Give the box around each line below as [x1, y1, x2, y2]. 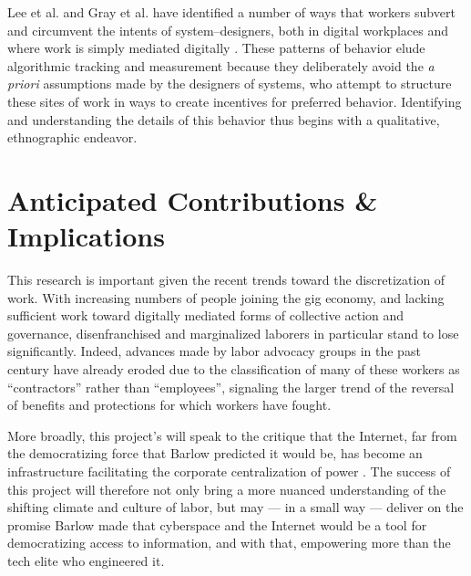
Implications [7, 217, 165, 255]
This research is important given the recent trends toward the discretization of [7, 270, 445, 289]
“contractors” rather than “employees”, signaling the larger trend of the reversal [7, 377, 455, 396]
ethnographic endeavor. [7, 128, 138, 147]
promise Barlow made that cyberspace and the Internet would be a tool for [7, 515, 427, 534]
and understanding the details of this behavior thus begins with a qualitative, [7, 110, 440, 129]
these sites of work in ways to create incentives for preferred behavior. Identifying [7, 91, 462, 110]
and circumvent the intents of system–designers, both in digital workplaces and [7, 20, 448, 39]
